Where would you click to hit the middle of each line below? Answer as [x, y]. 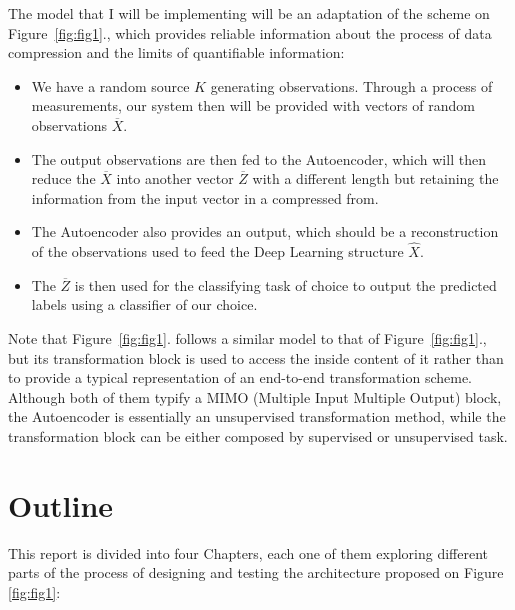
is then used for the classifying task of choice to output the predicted [285, 284]
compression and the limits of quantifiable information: [176, 52]
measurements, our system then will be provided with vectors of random [253, 105]
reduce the [63, 178]
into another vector [175, 178]
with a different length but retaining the [375, 178]
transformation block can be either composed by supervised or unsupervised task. [258, 435]
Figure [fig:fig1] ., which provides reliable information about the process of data [250, 32]
